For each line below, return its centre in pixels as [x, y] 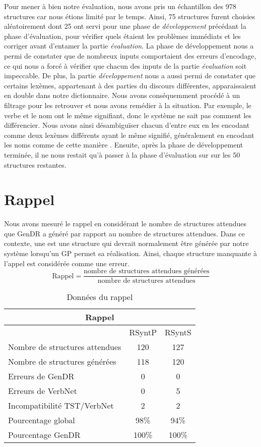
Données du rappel [100, 297]
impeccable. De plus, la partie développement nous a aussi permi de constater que [130, 76]
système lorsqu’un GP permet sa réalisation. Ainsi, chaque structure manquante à [130, 253]
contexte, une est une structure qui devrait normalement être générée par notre [126, 243]
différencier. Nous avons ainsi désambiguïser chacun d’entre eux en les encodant [127, 125]
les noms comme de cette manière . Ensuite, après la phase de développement [124, 145]
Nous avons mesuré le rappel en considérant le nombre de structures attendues [125, 223]
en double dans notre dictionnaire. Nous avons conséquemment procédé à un [122, 95]
